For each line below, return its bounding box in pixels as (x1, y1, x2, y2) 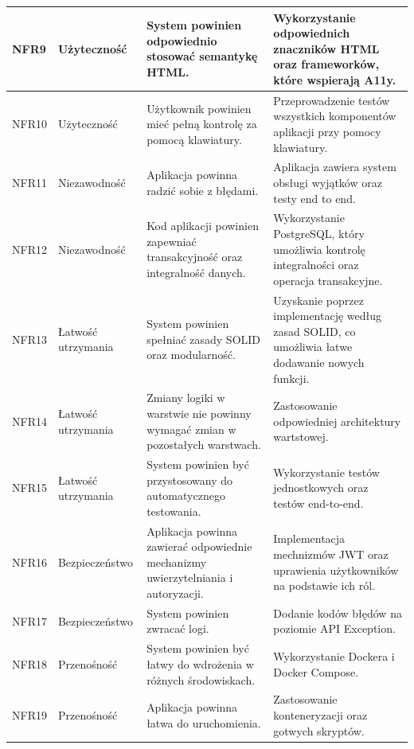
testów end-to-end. (273, 495, 364, 512)
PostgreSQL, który (273, 224, 365, 241)
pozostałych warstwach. (146, 436, 261, 453)
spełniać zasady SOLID (146, 330, 261, 347)
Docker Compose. (273, 663, 359, 680)
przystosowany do (146, 471, 233, 488)
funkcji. (273, 369, 310, 386)
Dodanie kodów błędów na (273, 604, 402, 621)
